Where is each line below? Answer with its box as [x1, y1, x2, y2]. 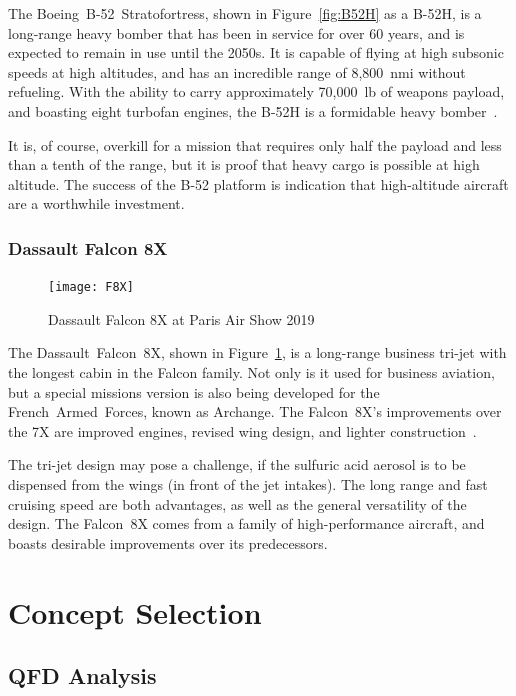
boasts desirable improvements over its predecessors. [8, 532, 328, 553]
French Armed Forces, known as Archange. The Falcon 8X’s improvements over [8, 401, 502, 422]
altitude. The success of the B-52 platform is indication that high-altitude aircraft [8, 173, 509, 194]
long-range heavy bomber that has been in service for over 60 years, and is [8, 22, 465, 43]
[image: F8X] [48, 280, 134, 295]
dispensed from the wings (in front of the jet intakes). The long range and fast [8, 473, 488, 494]
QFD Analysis [8, 660, 157, 691]
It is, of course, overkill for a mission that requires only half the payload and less [8, 134, 502, 155]
